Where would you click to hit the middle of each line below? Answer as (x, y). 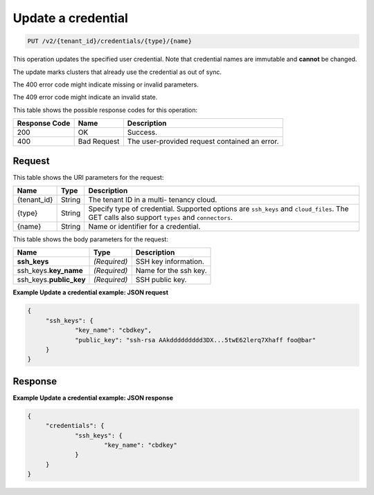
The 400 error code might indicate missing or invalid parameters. (106, 84)
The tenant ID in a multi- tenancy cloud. (153, 199)
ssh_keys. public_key (51, 280)
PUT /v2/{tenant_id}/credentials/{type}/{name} (109, 41)
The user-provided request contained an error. (203, 142)
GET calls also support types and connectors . (161, 217)
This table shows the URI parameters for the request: (88, 177)
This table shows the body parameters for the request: (91, 239)
